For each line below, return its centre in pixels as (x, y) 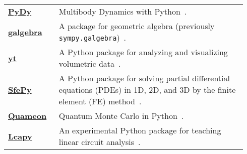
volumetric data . (90, 63)
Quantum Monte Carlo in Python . (121, 116)
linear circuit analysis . (100, 142)
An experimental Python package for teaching (140, 130)
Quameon (27, 116)
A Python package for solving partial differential (144, 78)
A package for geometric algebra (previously (137, 26)
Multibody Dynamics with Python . (123, 11)
